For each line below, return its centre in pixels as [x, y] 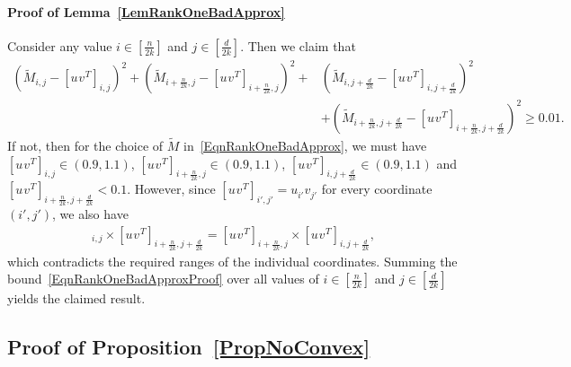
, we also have [90, 214]
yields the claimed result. [76, 298]
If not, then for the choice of [85, 146]
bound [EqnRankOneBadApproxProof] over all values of [163, 279]
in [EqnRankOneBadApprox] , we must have [305, 146]
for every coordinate [377, 188]
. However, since [171, 188]
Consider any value [60, 45]
